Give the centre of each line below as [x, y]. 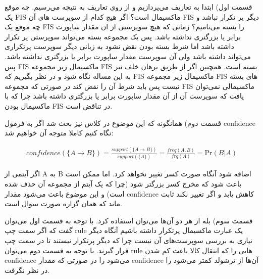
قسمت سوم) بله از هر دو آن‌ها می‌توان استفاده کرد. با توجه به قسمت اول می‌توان [129, 220]
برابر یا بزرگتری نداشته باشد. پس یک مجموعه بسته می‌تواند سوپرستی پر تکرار [123, 36]
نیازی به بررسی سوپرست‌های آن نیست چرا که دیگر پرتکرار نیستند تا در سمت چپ [128, 240]
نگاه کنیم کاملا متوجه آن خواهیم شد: [59, 133]
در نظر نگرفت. [27, 270]
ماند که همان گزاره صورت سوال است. [63, 203]
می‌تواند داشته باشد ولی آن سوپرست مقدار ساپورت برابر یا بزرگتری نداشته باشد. [128, 56]
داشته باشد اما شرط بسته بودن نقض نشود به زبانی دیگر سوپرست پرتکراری [119, 46]
